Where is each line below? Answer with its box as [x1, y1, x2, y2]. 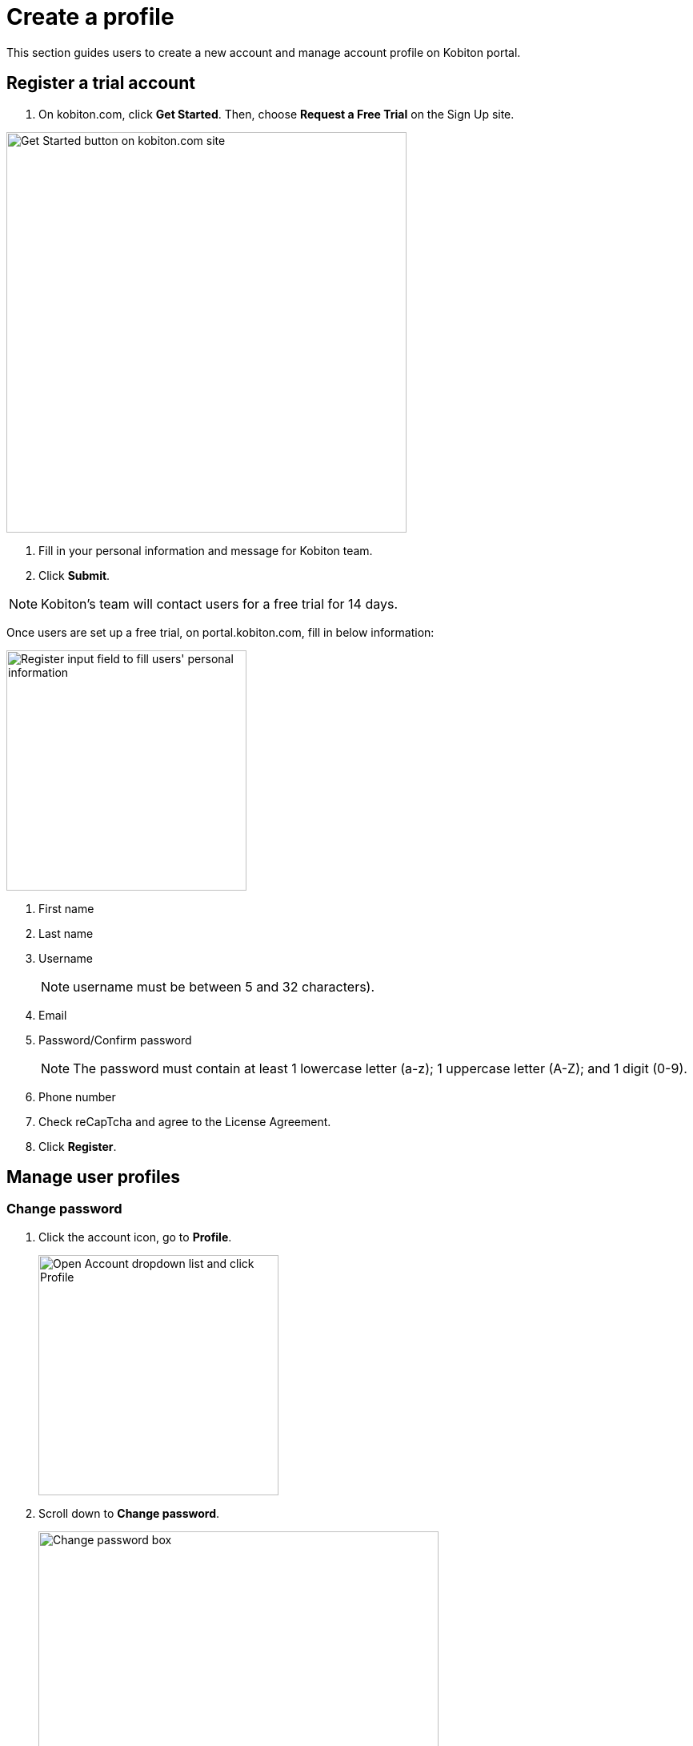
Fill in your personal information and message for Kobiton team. [38, 543, 373, 557]
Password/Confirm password [38, 1032, 192, 1047]
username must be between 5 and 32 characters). [73, 978, 375, 995]
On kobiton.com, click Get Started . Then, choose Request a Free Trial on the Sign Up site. [38, 107, 515, 121]
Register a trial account [6, 73, 195, 94]
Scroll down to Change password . [38, 1506, 220, 1520]
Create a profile [6, 3, 174, 30]
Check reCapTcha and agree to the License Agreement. [38, 1114, 331, 1128]
